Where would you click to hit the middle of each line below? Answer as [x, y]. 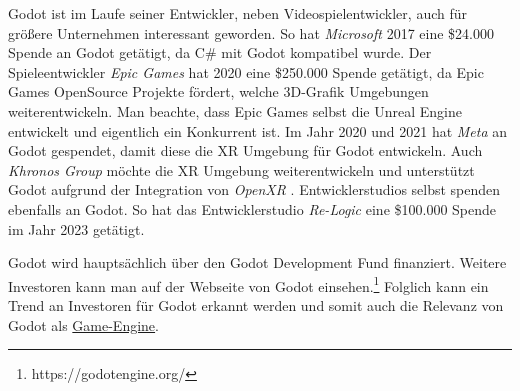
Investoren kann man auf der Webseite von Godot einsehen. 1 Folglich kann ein [248, 284]
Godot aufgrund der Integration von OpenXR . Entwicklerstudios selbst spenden [254, 189]
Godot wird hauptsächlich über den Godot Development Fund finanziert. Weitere [257, 262]
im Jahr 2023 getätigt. [76, 228]
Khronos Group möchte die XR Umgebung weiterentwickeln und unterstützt [241, 169]
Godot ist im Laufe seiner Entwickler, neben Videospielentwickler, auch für [237, 13]
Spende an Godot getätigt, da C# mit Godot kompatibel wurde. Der [220, 52]
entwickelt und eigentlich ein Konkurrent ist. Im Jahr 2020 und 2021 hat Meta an [258, 130]
